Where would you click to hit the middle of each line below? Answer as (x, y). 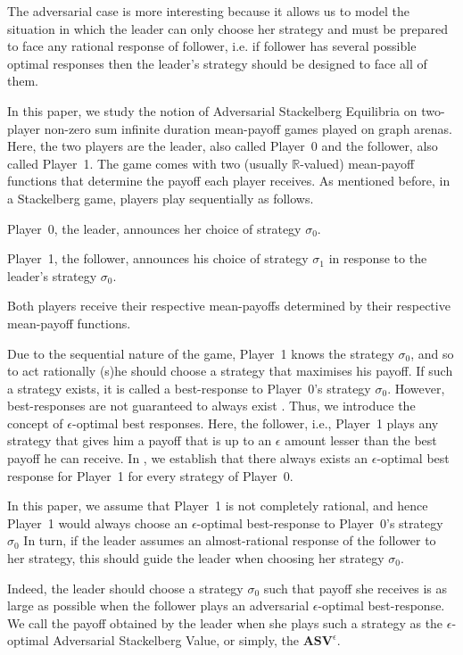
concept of (35, 423)
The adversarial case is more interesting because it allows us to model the (208, 11)
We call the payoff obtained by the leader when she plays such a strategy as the (225, 622)
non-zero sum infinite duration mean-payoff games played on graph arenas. (248, 128)
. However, (416, 388)
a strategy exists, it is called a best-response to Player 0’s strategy (189, 388)
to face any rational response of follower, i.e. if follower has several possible (212, 46)
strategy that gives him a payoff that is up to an (140, 440)
